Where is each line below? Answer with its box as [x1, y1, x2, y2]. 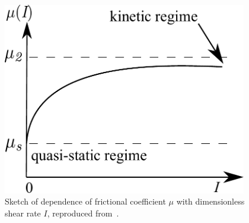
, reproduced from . [47, 206, 119, 219]
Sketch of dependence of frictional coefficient [5, 195, 166, 208]
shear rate [5, 206, 41, 219]
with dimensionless [176, 195, 245, 208]
